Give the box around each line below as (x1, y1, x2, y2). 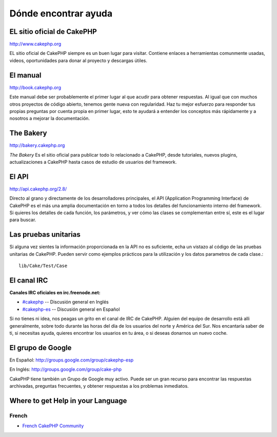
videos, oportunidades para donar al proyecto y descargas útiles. (9, 57, 147, 64)
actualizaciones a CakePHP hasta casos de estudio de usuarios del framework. (9, 159, 177, 165)
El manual (9, 71, 42, 80)
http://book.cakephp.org (9, 84, 62, 90)
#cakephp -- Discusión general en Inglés (22, 299, 109, 305)
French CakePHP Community (22, 423, 84, 429)
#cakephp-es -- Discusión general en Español (22, 306, 120, 312)
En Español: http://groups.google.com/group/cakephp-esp (9, 357, 134, 363)
